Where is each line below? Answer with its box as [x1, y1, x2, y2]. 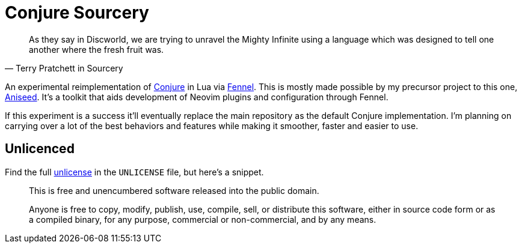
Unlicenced [5, 141, 75, 157]
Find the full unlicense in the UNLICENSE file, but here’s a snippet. [5, 166, 264, 177]
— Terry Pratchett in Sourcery [5, 62, 123, 73]
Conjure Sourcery [5, 2, 149, 23]
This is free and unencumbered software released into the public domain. [29, 185, 319, 196]
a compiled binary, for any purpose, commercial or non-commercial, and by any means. [29, 214, 376, 225]
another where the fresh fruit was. [29, 44, 164, 55]
